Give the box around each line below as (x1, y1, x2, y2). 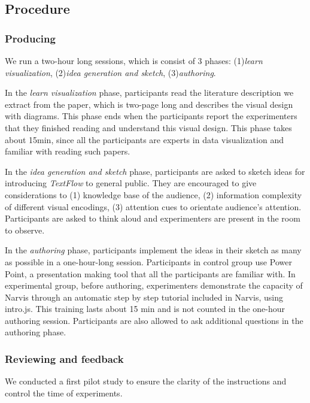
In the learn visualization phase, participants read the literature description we (5, 86, 294, 99)
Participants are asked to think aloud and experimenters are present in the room (5, 212, 300, 225)
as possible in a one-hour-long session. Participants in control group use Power (5, 255, 292, 268)
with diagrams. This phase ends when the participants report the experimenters (5, 110, 297, 122)
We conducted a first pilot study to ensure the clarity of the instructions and (5, 375, 287, 387)
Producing (5, 31, 56, 46)
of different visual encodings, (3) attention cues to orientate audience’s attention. (5, 200, 302, 213)
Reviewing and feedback (5, 351, 124, 366)
